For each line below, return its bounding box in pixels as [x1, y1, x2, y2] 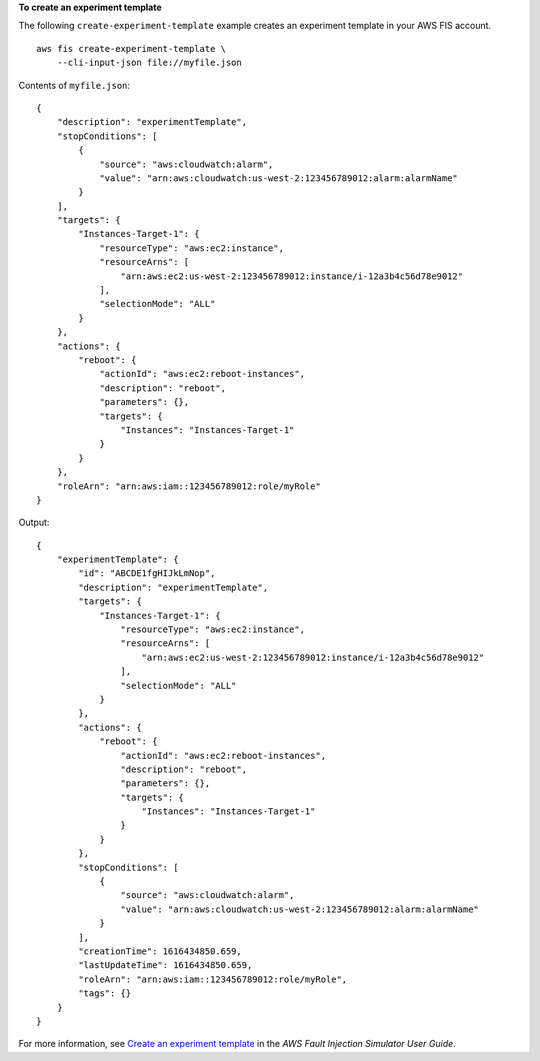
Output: [18, 516, 50, 529]
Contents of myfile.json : [18, 79, 130, 91]
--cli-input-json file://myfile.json [56, 57, 242, 69]
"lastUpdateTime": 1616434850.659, [78, 960, 253, 971]
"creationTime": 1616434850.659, [78, 946, 242, 957]
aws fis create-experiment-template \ [36, 43, 227, 54]
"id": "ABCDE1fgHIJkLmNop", [78, 568, 216, 579]
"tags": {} [78, 988, 132, 999]
